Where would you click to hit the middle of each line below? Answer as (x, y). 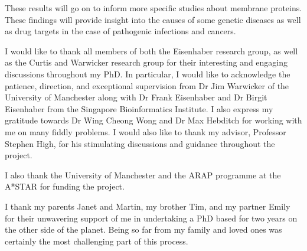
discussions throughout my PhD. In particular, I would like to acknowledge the (148, 74)
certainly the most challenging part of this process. (97, 241)
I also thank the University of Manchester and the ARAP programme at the (143, 175)
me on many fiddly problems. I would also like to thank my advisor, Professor (146, 131)
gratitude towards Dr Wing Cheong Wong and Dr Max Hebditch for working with (153, 120)
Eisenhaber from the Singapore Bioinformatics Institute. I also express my (139, 108)
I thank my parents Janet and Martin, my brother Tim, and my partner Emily (148, 206)
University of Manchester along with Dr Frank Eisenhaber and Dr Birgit (136, 97)
